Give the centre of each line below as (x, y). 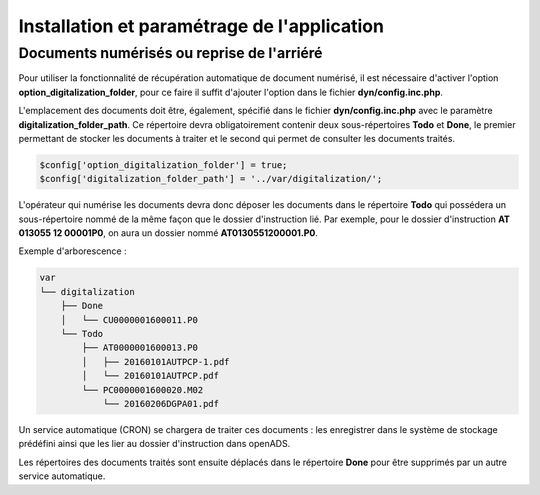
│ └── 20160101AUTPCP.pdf (150, 376)
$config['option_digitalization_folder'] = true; (163, 164)
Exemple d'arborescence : (72, 251)
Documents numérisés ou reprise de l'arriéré (170, 53)
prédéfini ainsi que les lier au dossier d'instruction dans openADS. (154, 444)
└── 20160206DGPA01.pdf (161, 403)
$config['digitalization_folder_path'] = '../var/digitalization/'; (211, 179)
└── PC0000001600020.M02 (142, 389)
